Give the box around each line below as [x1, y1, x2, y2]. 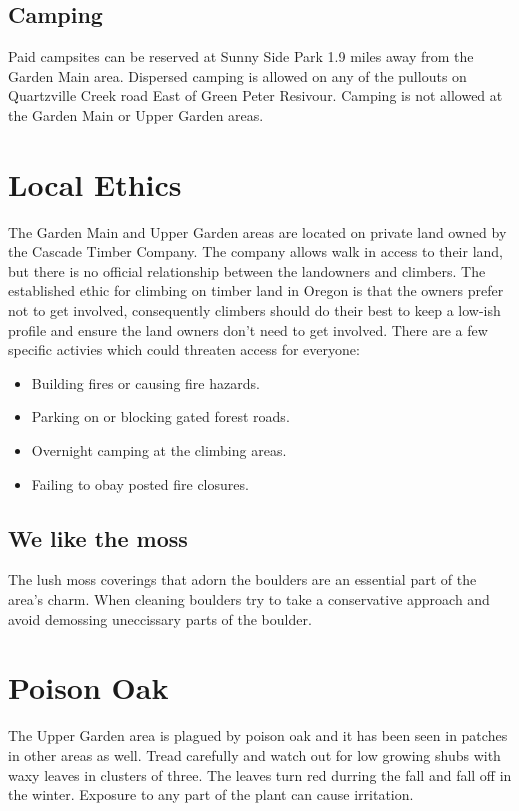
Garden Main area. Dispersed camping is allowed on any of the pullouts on [8, 65, 467, 86]
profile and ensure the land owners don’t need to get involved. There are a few [8, 319, 488, 340]
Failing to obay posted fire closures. [31, 473, 249, 494]
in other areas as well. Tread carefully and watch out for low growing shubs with [8, 744, 501, 765]
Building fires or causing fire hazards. [31, 372, 260, 393]
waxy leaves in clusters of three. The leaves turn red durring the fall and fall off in [8, 764, 512, 785]
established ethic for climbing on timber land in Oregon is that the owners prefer [8, 280, 504, 301]
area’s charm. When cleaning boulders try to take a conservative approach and [8, 589, 490, 610]
